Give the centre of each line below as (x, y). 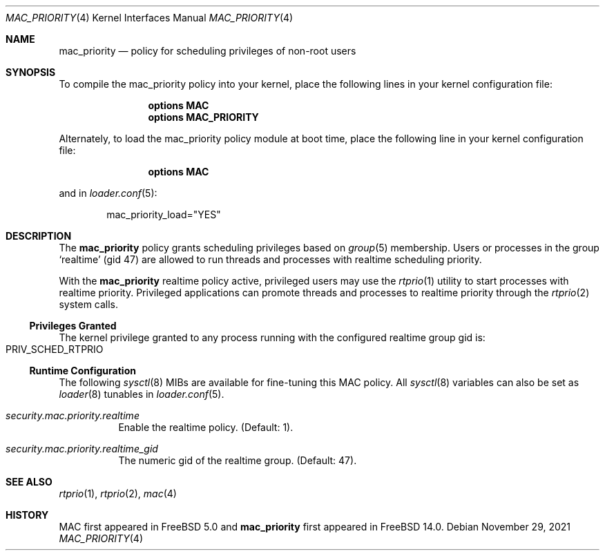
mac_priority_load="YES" (164, 214)
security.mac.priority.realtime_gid (82, 449)
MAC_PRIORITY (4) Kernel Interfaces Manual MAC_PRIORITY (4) (150, 18)
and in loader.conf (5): (108, 193)
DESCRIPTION (39, 236)
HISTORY (27, 515)
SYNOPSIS (31, 72)
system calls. (89, 304)
